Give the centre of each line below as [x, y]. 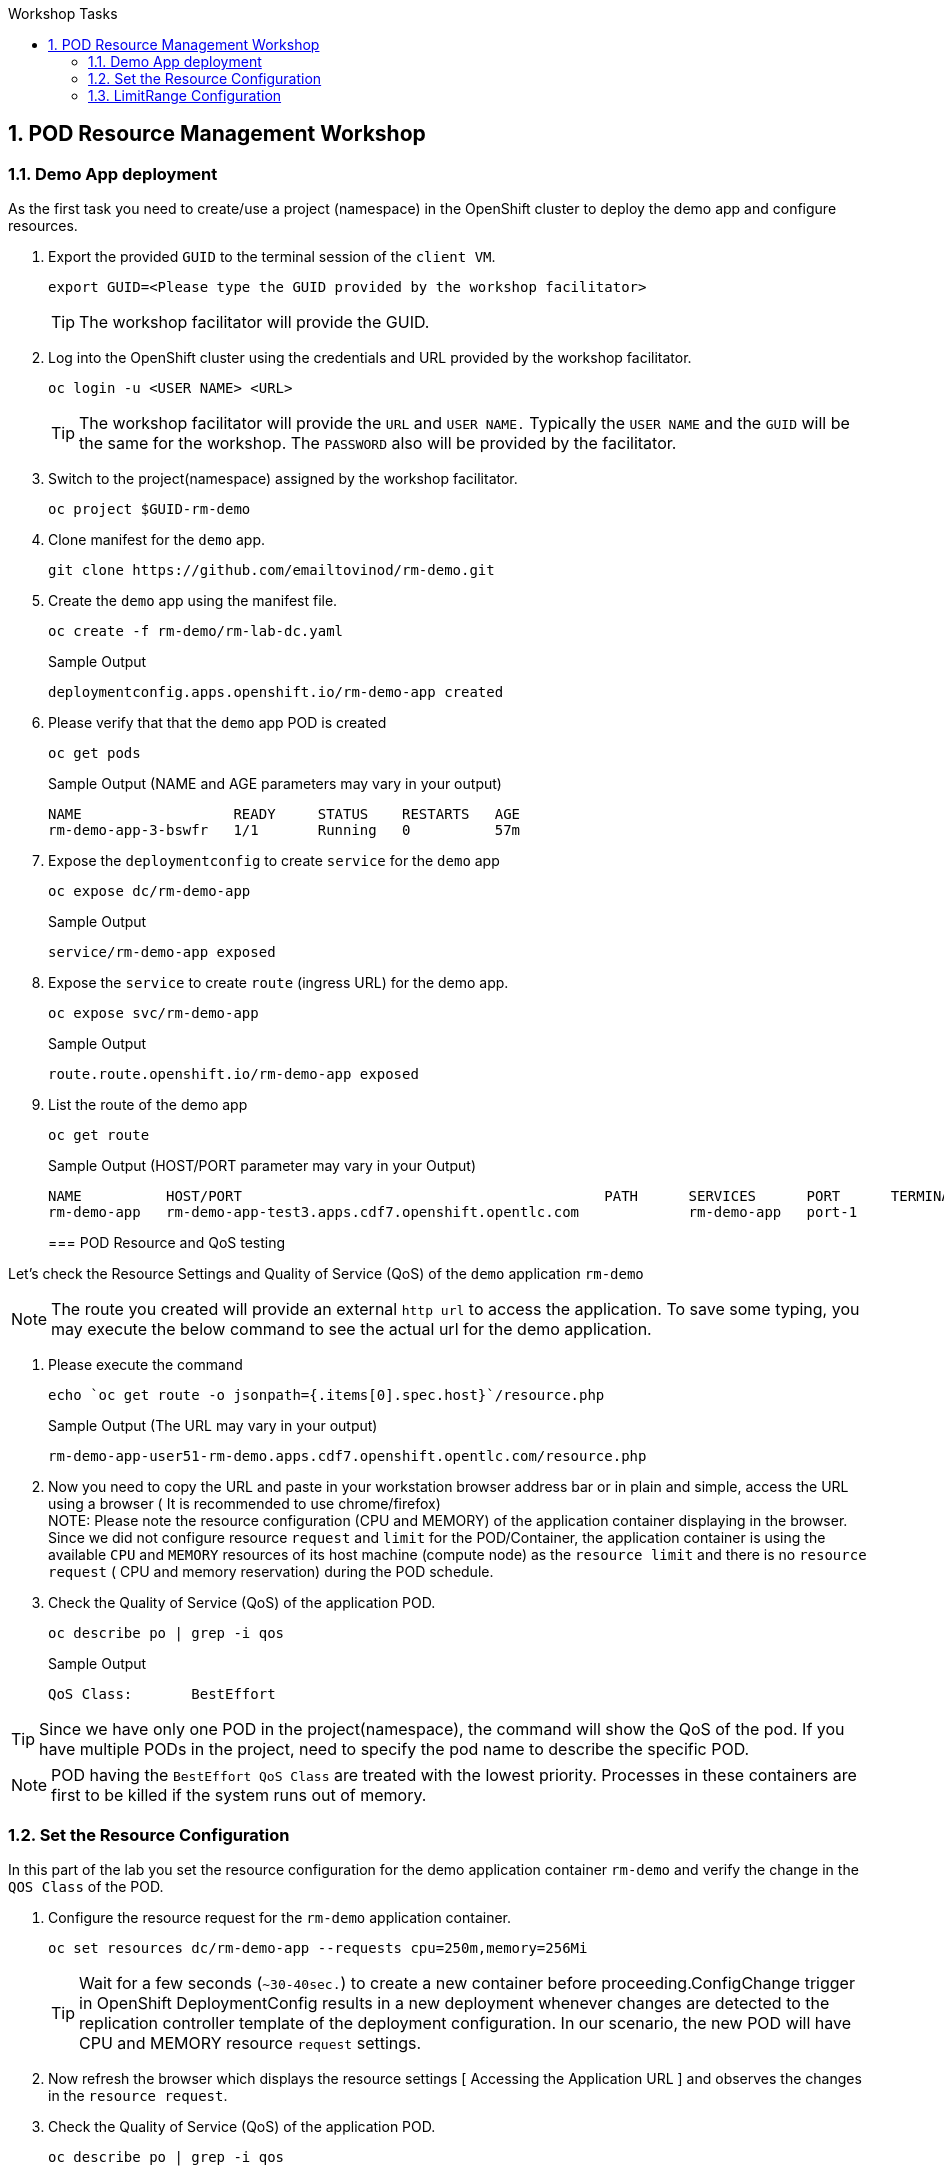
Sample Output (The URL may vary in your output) [213, 1426]
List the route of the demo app [148, 1105]
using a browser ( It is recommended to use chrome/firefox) [244, 1504]
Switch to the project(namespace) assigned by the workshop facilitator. [283, 479]
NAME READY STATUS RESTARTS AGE [284, 814]
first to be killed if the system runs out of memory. [239, 1795]
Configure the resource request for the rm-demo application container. [280, 1917]
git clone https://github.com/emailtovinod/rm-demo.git [271, 570]
